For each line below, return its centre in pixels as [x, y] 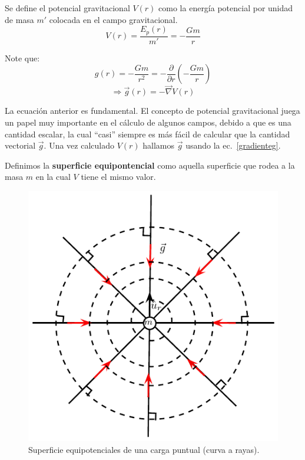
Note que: [22, 57]
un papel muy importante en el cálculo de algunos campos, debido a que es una [148, 122]
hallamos [159, 145]
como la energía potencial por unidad [226, 8]
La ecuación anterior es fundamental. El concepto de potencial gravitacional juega [152, 111]
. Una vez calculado [79, 145]
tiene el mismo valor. [118, 177]
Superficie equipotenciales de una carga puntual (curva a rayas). [144, 449]
